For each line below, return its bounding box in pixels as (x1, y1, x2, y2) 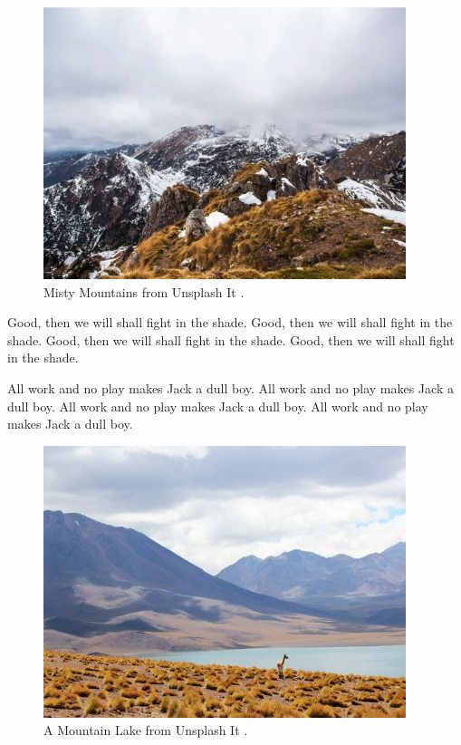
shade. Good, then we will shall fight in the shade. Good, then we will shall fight (7, 330, 455, 349)
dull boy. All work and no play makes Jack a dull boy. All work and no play (7, 396, 428, 415)
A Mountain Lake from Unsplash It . (43, 721, 248, 740)
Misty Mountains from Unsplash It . (43, 282, 245, 301)
